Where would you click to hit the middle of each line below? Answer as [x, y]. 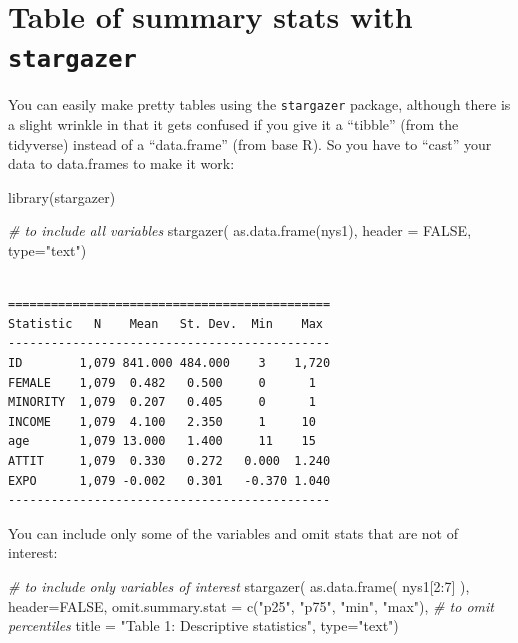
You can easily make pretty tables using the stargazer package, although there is [259, 104]
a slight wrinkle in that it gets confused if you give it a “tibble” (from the [233, 124]
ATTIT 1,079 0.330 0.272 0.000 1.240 [169, 461]
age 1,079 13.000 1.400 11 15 [162, 441]
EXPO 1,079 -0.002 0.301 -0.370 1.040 [169, 480]
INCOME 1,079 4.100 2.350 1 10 [162, 421]
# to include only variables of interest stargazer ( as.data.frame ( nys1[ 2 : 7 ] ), [239, 585]
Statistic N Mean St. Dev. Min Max [165, 323]
